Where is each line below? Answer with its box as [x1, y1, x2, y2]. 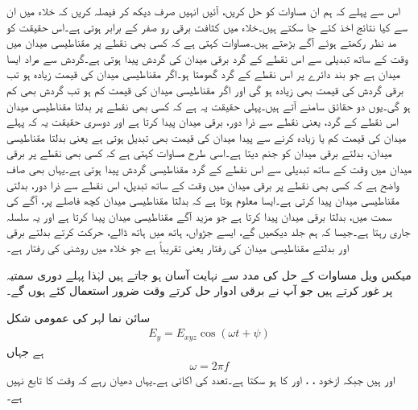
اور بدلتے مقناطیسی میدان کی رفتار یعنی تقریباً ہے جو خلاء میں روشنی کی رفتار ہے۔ [6, 238, 350, 255]
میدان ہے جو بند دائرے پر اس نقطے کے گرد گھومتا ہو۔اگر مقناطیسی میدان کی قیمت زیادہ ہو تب [6, 65, 401, 82]
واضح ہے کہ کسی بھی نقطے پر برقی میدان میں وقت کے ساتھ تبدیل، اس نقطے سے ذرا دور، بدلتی [6, 176, 399, 193]
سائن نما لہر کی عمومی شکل [6, 309, 151, 325]
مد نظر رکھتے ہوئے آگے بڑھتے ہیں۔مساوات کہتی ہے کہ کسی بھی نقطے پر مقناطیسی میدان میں [6, 34, 397, 51]
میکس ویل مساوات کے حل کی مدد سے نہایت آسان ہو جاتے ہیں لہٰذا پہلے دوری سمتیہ [6, 266, 412, 283]
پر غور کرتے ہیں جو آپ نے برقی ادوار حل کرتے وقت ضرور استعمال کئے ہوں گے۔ [6, 282, 393, 299]
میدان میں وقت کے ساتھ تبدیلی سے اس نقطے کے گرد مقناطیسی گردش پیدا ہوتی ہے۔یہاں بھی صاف [6, 159, 412, 176]
